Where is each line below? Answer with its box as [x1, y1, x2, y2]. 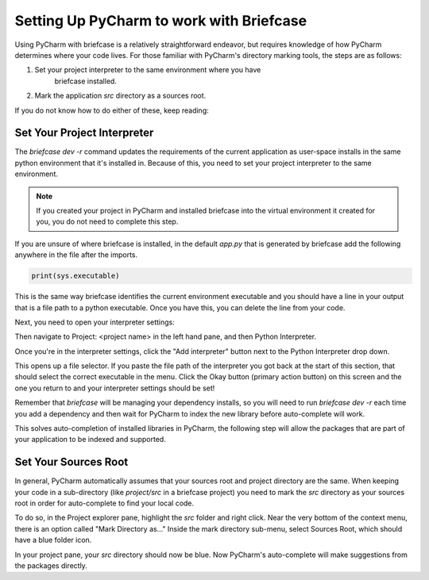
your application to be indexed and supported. [14, 435, 166, 444]
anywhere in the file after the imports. [14, 250, 138, 259]
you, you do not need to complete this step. [36, 217, 179, 226]
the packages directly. [14, 561, 87, 570]
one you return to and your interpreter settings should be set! [14, 383, 215, 393]
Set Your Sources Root [14, 455, 129, 469]
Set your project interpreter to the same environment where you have [34, 65, 261, 75]
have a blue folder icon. [14, 536, 92, 545]
